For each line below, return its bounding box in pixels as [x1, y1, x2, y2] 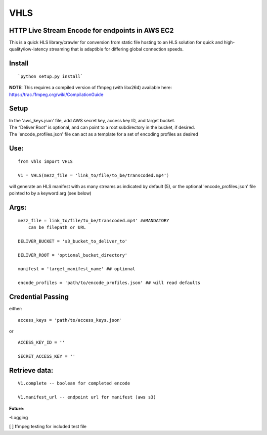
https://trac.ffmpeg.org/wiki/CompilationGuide [9, 92, 104, 97]
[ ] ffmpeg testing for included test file [9, 424, 87, 430]
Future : [9, 405, 25, 411]
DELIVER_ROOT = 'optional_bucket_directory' [18, 252, 128, 258]
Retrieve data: [9, 366, 54, 375]
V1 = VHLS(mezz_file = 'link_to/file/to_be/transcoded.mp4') [18, 172, 169, 178]
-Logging [9, 415, 28, 421]
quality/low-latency [9, 46, 48, 52]
